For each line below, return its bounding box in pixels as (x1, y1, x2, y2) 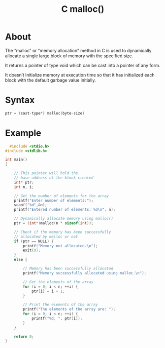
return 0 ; (14, 334, 34, 339)
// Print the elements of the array (23, 302, 98, 307)
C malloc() (61, 3, 104, 15)
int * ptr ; (14, 180, 34, 185)
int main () (5, 157, 28, 162)
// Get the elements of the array (23, 279, 94, 284)
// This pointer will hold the (14, 171, 78, 176)
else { (14, 257, 28, 262)
